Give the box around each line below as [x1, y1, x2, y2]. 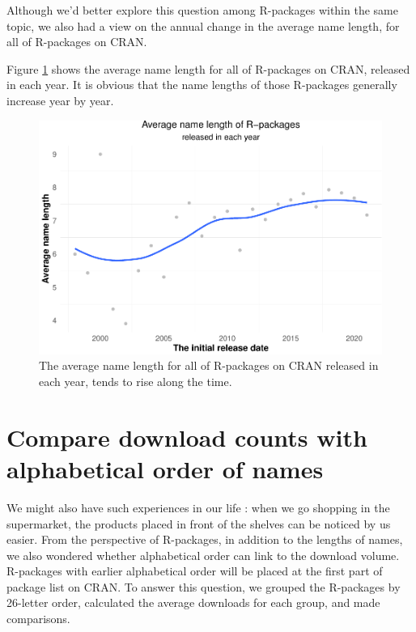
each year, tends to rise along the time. [39, 373, 232, 390]
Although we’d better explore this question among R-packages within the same [6, 2, 398, 18]
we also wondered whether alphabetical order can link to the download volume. [6, 546, 400, 563]
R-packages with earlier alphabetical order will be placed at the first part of [6, 562, 383, 579]
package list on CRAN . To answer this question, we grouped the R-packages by [6, 578, 401, 595]
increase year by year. [6, 91, 114, 108]
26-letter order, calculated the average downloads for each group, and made [6, 594, 380, 611]
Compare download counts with [6, 420, 367, 453]
